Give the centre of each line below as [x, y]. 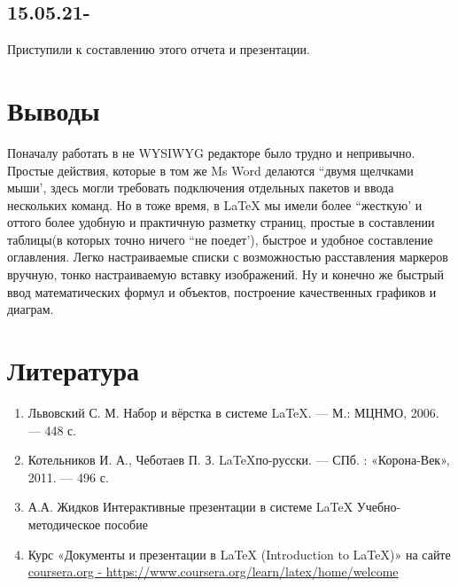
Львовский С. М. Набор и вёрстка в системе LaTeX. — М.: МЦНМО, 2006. [233, 412]
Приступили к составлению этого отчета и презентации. [159, 49]
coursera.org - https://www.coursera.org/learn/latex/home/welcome [213, 571]
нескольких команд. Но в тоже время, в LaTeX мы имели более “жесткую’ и [215, 204]
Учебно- [379, 507]
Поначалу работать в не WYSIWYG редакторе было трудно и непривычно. [211, 152]
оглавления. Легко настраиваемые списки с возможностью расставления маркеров [228, 257]
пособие [126, 524]
